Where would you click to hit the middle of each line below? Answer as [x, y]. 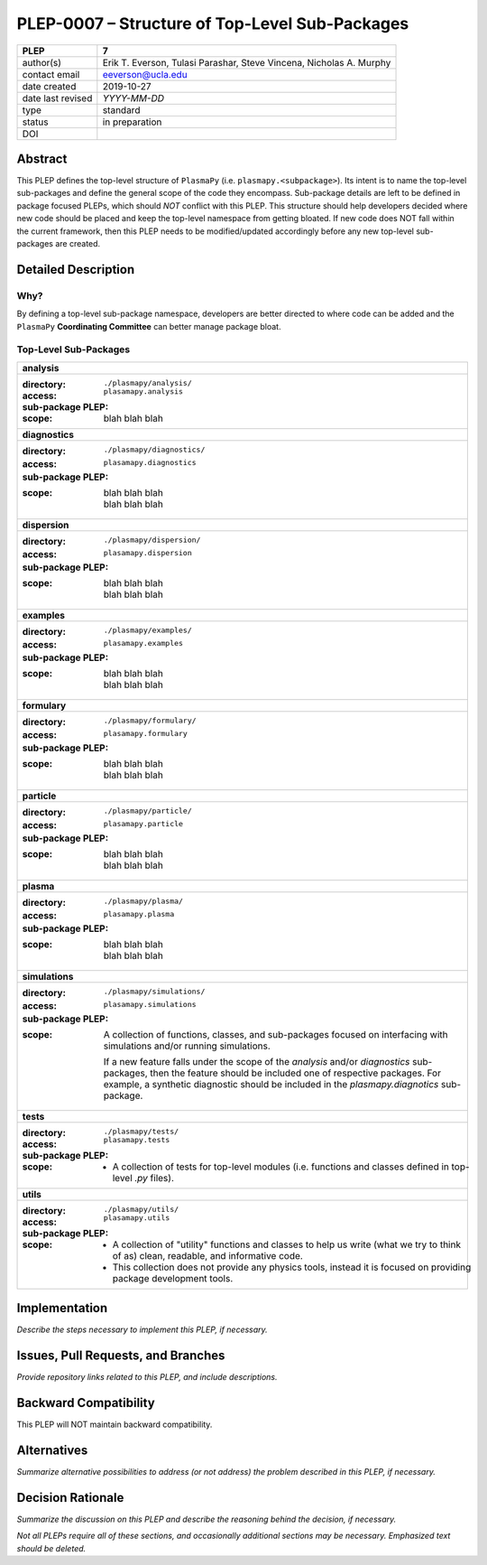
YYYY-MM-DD [133, 98]
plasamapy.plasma [139, 913]
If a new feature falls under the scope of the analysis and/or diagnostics [257, 1061]
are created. [78, 244]
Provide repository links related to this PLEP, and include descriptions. [147, 1377]
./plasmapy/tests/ [141, 1131]
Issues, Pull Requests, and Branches [121, 1356]
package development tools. [173, 1278]
